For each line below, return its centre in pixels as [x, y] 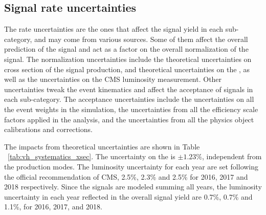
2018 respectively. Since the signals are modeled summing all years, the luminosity [133, 187]
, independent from [232, 156]
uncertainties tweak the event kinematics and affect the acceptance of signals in [129, 89]
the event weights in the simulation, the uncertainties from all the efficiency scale [131, 109]
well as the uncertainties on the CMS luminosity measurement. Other [113, 79]
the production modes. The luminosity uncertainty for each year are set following [131, 166]
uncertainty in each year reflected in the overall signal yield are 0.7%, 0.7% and [128, 196]
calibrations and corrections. [48, 129]
